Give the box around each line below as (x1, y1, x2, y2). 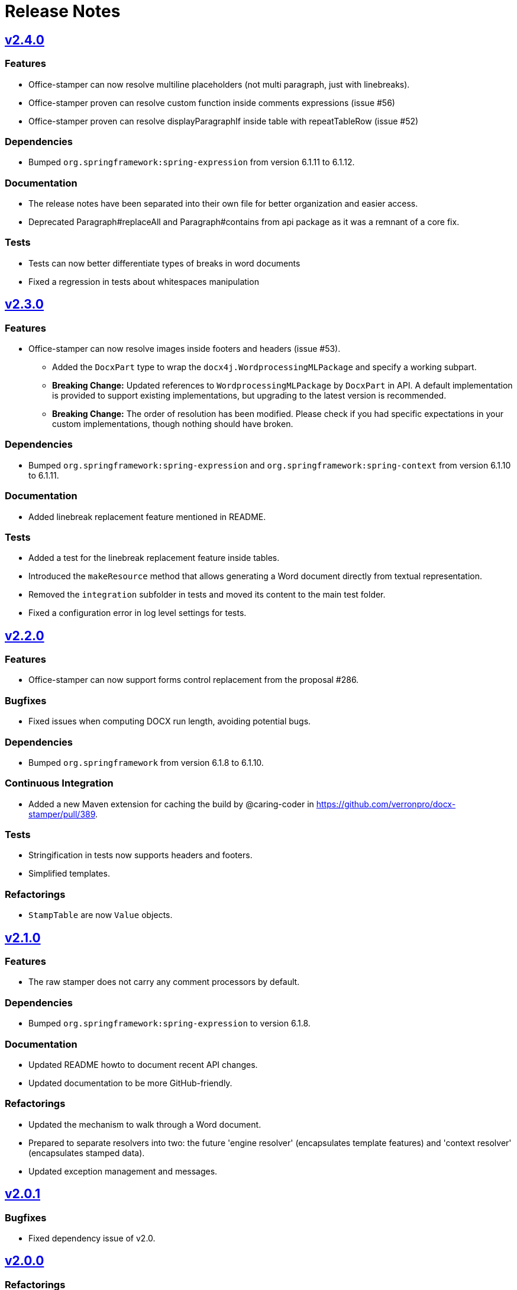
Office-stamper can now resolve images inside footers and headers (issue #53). (28, 344, 341, 354)
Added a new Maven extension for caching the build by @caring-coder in (28, 798, 314, 809)
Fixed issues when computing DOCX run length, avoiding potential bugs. (28, 716, 311, 727)
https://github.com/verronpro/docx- (316, 798, 456, 809)
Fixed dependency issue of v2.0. (28, 1233, 156, 1243)
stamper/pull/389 (28, 808, 96, 819)
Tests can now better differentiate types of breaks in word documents (28, 258, 300, 268)
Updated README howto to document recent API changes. (28, 1059, 258, 1070)
